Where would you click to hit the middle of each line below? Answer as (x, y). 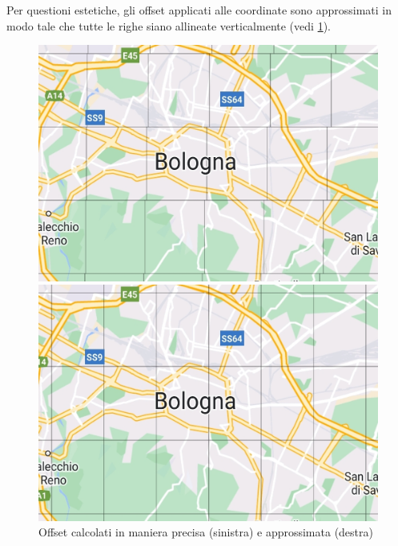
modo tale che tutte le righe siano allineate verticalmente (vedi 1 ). (169, 25)
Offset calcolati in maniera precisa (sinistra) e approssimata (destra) (206, 532)
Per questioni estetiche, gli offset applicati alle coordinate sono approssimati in (199, 10)
